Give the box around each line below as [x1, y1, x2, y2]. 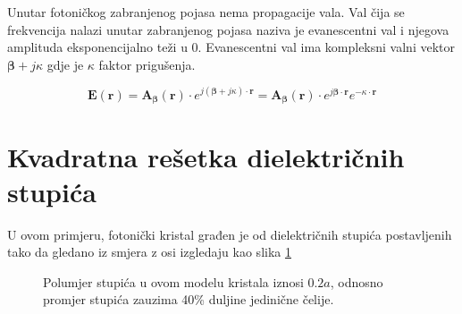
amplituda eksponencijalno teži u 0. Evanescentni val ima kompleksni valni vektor [7, 38, 455, 56]
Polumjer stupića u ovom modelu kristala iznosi [43, 272, 304, 291]
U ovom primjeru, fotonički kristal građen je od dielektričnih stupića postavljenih [7, 225, 452, 243]
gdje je [46, 55, 84, 73]
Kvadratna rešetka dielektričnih [7, 138, 405, 174]
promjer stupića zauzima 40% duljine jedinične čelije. [43, 290, 334, 309]
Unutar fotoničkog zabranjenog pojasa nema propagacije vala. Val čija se [7, 3, 405, 21]
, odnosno [330, 272, 383, 291]
